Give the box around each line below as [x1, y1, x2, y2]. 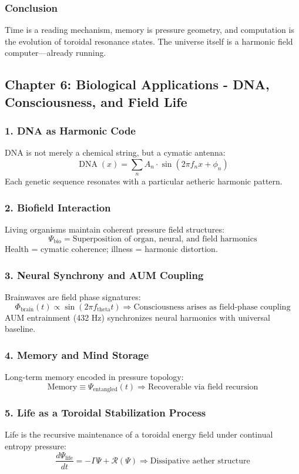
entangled [93, 386, 117, 393]
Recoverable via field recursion [147, 382, 258, 391]
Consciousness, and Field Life [5, 92, 187, 110]
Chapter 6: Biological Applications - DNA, [5, 75, 270, 93]
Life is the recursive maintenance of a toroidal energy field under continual [5, 428, 273, 441]
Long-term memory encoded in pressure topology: [5, 371, 184, 383]
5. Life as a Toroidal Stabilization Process [5, 405, 206, 420]
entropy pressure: [5, 439, 66, 452]
